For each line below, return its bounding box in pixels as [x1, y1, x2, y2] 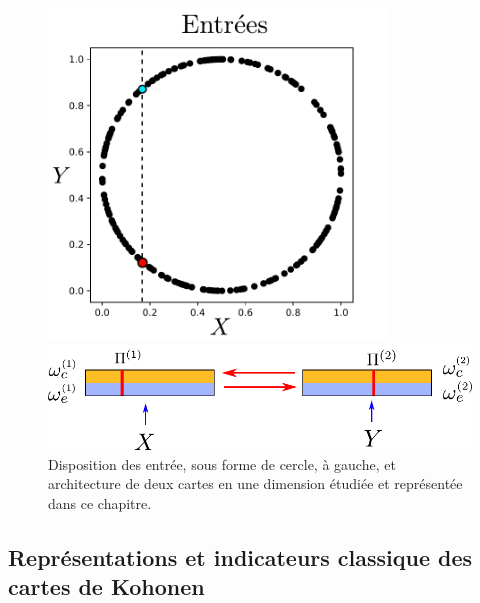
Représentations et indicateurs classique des [8, 541, 473, 572]
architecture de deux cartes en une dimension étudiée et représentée [48, 473, 463, 494]
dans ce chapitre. [48, 492, 152, 513]
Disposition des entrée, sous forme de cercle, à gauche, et [48, 453, 396, 474]
